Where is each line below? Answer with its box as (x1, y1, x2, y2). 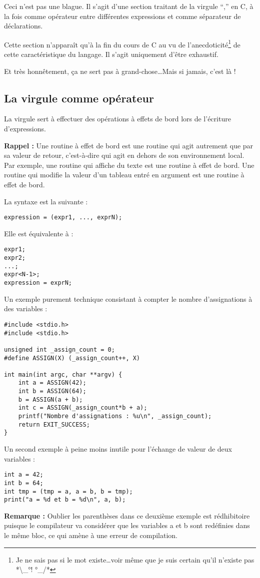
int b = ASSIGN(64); (18, 388, 86, 395)
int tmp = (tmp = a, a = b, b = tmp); (4, 488, 133, 495)
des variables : (4, 303, 47, 314)
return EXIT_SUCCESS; (18, 421, 90, 428)
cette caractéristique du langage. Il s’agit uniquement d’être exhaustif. (4, 49, 218, 59)
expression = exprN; (4, 279, 72, 287)
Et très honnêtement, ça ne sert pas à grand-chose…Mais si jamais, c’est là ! (4, 65, 236, 76)
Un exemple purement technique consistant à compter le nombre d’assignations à (4, 293, 252, 304)
